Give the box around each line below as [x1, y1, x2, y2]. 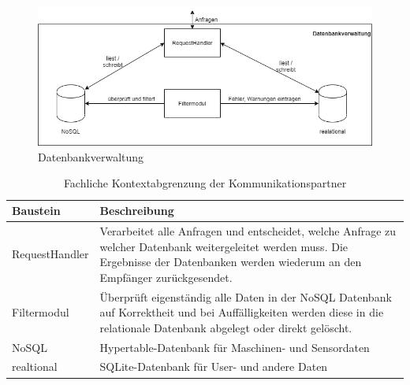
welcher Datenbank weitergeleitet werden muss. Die [99, 238, 348, 254]
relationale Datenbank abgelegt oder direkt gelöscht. [99, 319, 352, 335]
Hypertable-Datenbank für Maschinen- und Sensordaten [99, 339, 370, 355]
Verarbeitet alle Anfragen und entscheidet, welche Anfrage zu [99, 222, 397, 239]
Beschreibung [99, 202, 174, 219]
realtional [12, 358, 58, 375]
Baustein [12, 202, 61, 219]
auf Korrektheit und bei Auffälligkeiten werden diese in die [99, 304, 384, 320]
